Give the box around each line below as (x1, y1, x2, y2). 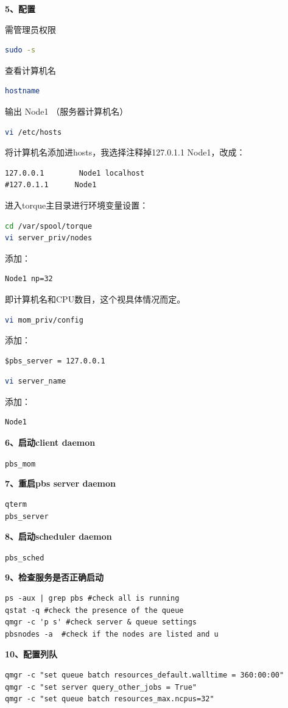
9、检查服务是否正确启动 (5, 571, 104, 584)
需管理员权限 (5, 23, 56, 35)
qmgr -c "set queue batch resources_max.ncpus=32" (5, 695, 214, 704)
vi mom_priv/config (5, 315, 83, 324)
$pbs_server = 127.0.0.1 (5, 356, 105, 365)
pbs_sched (5, 553, 44, 562)
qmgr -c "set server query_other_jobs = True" (5, 682, 197, 692)
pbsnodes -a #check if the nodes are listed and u (5, 629, 219, 638)
